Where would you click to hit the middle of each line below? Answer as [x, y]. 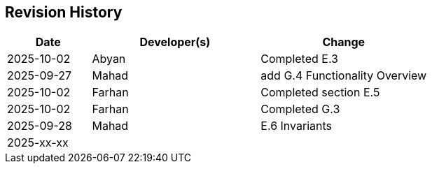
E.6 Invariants [296, 126]
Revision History [64, 12]
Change [344, 42]
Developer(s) [175, 42]
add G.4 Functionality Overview [344, 76]
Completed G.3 [300, 109]
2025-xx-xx [38, 143]
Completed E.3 [299, 59]
